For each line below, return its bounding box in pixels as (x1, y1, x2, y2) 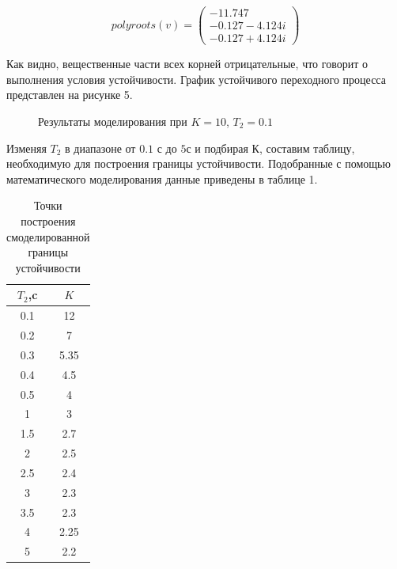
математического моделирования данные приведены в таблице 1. (6, 170, 318, 187)
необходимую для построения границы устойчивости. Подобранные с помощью (6, 155, 391, 172)
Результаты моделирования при (38, 112, 187, 129)
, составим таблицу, (259, 139, 355, 156)
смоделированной (6, 228, 90, 245)
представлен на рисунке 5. (6, 86, 133, 103)
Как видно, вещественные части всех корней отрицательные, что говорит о (6, 55, 368, 72)
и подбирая (195, 139, 248, 156)
